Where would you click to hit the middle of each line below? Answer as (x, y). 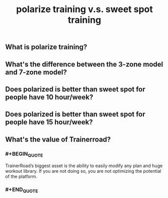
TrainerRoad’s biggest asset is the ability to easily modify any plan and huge (84, 166)
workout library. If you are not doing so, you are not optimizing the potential (83, 171)
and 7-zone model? (36, 72)
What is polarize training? (46, 47)
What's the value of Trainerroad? (58, 139)
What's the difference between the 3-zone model (84, 64)
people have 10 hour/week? (49, 97)
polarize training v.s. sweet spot (85, 9)
